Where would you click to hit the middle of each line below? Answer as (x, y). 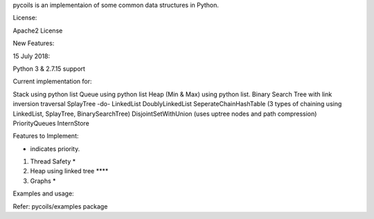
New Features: (34, 43)
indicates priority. (55, 148)
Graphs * (43, 181)
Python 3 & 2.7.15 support (49, 69)
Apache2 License (38, 30)
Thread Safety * (53, 161)
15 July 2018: (32, 56)
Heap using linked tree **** (69, 171)
